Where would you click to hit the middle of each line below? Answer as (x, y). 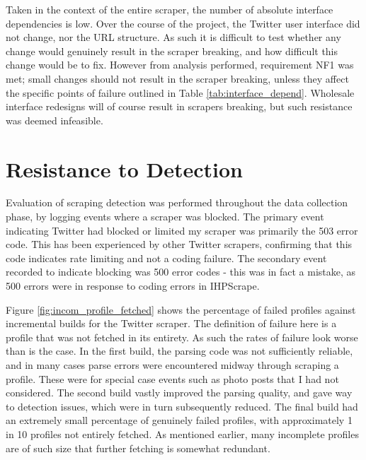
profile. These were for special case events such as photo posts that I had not (172, 378)
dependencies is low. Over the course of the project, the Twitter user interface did (183, 23)
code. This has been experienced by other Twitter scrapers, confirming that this (179, 244)
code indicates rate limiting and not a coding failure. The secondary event (166, 258)
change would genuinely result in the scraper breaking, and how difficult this (172, 51)
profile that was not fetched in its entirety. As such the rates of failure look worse (182, 337)
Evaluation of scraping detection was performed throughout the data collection (177, 202)
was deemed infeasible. (55, 120)
